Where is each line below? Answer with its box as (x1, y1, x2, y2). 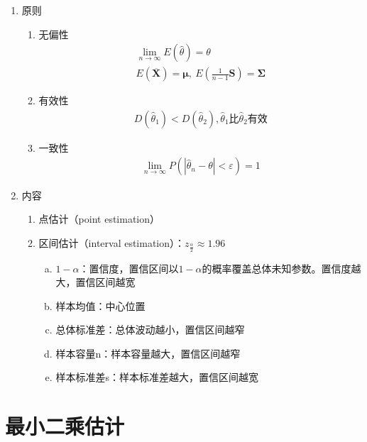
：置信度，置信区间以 (79, 260, 179, 275)
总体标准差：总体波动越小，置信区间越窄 (55, 322, 245, 337)
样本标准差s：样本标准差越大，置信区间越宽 (55, 370, 258, 385)
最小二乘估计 (5, 411, 125, 441)
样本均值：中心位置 (55, 298, 146, 313)
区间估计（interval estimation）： (38, 235, 185, 250)
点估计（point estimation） (38, 211, 160, 226)
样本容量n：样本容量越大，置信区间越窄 (55, 346, 241, 360)
